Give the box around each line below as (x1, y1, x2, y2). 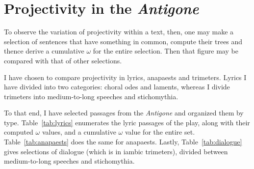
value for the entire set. (125, 127, 195, 137)
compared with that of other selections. (4, 55, 122, 65)
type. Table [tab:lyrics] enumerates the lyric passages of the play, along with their (4, 117, 250, 127)
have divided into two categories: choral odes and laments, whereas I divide (4, 82, 230, 92)
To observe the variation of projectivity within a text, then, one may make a (4, 27, 234, 37)
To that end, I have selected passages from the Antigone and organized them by (4, 108, 244, 118)
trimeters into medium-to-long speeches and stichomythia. (4, 91, 178, 101)
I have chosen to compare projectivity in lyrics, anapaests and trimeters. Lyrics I (4, 72, 247, 82)
